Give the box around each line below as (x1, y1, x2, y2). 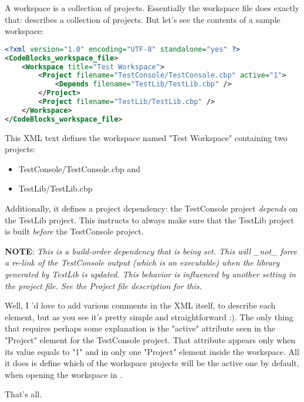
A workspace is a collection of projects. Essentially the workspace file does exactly (5, 2, 300, 14)
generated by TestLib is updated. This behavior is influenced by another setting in (5, 268, 296, 280)
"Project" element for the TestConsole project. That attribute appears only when (5, 333, 296, 346)
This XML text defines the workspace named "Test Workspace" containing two (5, 131, 288, 143)
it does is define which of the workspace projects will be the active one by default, (5, 357, 299, 369)
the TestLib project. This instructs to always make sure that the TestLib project (5, 213, 294, 226)
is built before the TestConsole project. (5, 225, 144, 237)
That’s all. (5, 388, 42, 400)
